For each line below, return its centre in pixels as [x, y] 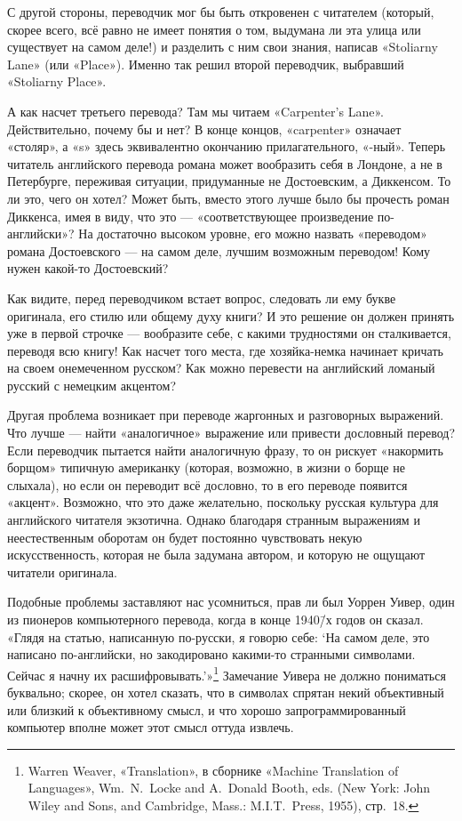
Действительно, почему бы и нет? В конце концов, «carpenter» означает [204, 129]
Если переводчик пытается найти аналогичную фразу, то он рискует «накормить [225, 450]
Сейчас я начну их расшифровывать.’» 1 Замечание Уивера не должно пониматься [227, 673]
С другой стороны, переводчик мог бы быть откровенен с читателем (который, [221, 12]
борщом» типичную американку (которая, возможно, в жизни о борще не [206, 467]
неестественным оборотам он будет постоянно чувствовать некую [185, 537]
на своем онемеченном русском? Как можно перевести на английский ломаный [221, 368]
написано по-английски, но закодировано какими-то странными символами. [211, 654]
